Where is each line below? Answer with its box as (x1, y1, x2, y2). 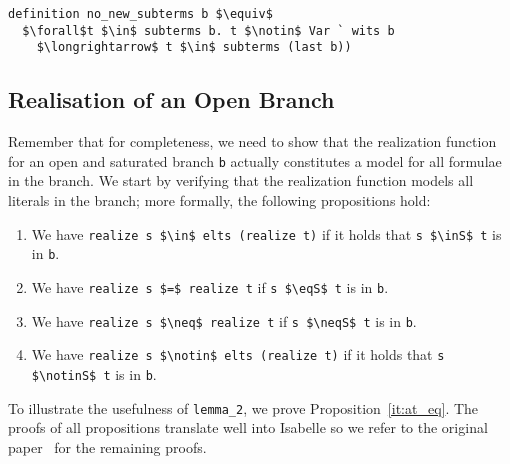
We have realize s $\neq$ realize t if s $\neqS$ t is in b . (31, 310, 417, 331)
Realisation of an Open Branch (8, 84, 335, 115)
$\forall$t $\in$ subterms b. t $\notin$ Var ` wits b (22, 23, 395, 38)
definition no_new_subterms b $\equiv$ (8, 7, 273, 21)
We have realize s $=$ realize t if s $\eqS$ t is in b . (31, 276, 389, 297)
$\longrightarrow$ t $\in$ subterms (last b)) (36, 40, 352, 55)
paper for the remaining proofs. (8, 436, 207, 457)
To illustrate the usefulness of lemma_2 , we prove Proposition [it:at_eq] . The (8, 397, 479, 418)
